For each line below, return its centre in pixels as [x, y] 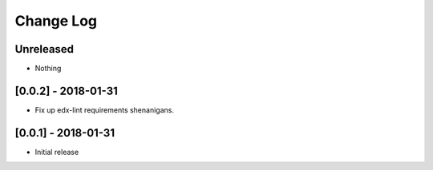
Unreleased [45, 49]
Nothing [48, 69]
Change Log [56, 21]
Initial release [57, 152]
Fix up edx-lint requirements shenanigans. [104, 110]
